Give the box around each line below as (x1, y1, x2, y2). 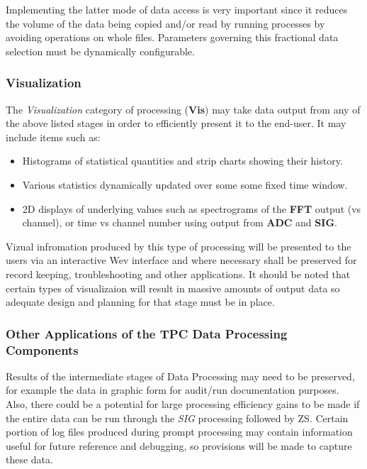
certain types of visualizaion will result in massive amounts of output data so (6, 280, 340, 295)
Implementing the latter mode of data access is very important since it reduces (6, 2, 348, 16)
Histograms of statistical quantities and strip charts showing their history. (22, 153, 343, 168)
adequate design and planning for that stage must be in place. (6, 294, 275, 309)
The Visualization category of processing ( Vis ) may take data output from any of (6, 101, 361, 116)
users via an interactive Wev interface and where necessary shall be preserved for (6, 253, 357, 267)
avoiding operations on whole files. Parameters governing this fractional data (6, 30, 339, 45)
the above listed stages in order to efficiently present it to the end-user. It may (6, 116, 346, 131)
